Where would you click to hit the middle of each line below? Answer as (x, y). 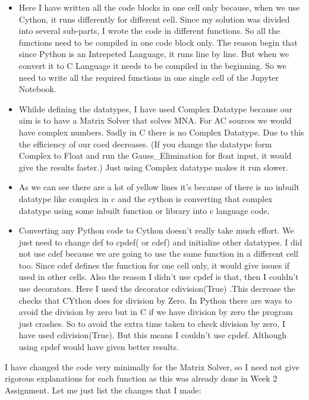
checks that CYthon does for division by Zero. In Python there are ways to (155, 300)
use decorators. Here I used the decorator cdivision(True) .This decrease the (157, 289)
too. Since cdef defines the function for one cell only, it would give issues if (154, 265)
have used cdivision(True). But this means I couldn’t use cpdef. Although (152, 335)
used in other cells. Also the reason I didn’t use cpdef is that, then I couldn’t (159, 277)
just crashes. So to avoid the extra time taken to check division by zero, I (152, 323)
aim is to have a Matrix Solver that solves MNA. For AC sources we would (155, 120)
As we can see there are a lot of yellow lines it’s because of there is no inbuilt (159, 187)
